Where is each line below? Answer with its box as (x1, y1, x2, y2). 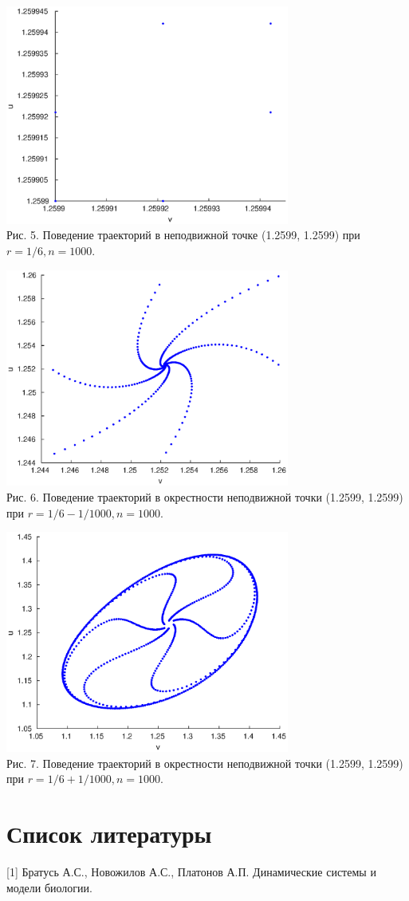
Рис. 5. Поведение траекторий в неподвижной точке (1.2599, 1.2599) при (6, 226, 360, 243)
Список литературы (6, 817, 212, 850)
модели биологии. (6, 879, 92, 895)
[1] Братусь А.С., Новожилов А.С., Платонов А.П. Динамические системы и (6, 864, 376, 880)
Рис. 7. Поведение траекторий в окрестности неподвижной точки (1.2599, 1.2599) (6, 754, 403, 771)
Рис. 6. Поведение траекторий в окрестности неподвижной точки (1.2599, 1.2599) (6, 489, 403, 506)
